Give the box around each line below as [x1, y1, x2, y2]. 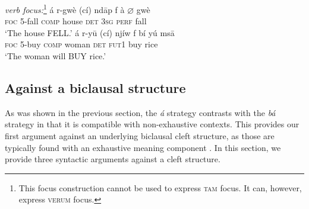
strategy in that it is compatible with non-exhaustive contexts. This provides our [5, 118, 299, 130]
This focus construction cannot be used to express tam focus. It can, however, [18, 181, 302, 194]
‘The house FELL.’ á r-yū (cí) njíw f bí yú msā [5, 26, 175, 38]
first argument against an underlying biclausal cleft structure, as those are [5, 130, 275, 142]
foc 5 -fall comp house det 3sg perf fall [5, 15, 147, 27]
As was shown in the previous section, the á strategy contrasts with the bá [5, 106, 276, 118]
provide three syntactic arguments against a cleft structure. [5, 153, 220, 165]
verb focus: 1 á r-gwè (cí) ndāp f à [5, 2, 125, 15]
